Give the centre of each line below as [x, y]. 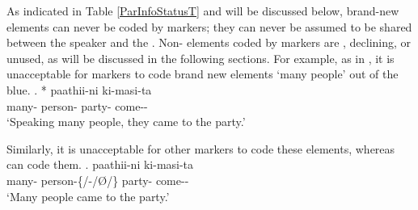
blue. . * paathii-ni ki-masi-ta [79, 89]
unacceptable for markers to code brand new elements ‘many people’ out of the [203, 74]
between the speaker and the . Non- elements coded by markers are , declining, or [209, 42]
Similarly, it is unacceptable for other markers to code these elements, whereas [201, 148]
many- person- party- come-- [77, 105]
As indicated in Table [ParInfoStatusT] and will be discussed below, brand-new [203, 10]
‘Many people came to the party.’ [88, 196]
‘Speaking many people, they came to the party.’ [126, 122]
